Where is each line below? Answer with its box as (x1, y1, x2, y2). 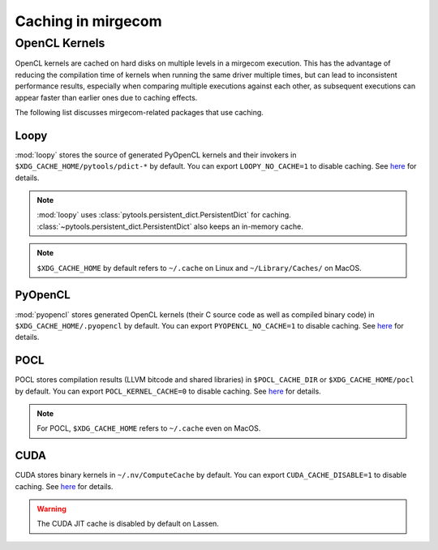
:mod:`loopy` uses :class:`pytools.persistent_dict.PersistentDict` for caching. (36, 210, 291, 220)
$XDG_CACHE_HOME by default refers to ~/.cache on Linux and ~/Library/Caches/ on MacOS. (36, 263, 363, 273)
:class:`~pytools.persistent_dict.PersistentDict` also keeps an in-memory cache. (36, 221, 303, 231)
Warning (36, 504, 67, 514)
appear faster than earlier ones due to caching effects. (15, 92, 198, 102)
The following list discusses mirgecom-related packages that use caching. (15, 107, 264, 117)
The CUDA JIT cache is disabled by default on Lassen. (36, 519, 219, 529)
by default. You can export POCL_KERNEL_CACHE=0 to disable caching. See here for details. (15, 386, 322, 396)
